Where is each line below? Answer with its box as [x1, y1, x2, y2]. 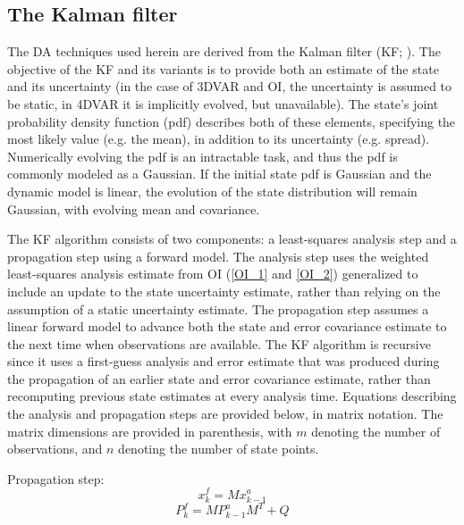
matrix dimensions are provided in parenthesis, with [7, 421, 292, 440]
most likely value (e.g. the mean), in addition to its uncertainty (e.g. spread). [7, 129, 430, 148]
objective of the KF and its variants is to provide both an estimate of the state [7, 59, 439, 78]
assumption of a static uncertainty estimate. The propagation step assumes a [7, 299, 429, 318]
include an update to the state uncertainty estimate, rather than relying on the [7, 281, 441, 300]
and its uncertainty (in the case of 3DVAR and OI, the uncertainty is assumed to [7, 77, 452, 96]
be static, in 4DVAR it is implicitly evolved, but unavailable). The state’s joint [7, 94, 439, 112]
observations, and [7, 439, 103, 458]
